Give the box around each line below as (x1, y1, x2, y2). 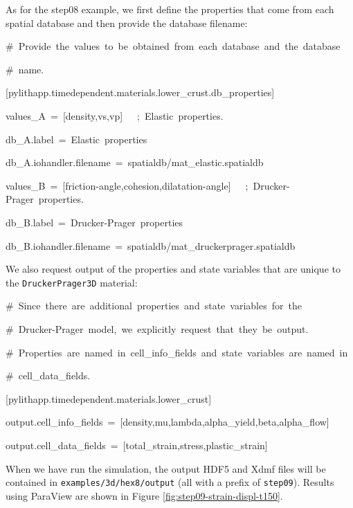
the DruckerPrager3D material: (6, 275, 138, 289)
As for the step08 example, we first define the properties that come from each (6, 2, 334, 16)
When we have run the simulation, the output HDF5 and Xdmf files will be (6, 461, 326, 475)
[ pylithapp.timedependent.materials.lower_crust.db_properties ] (6, 85, 275, 100)
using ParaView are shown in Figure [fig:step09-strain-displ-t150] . (6, 488, 283, 502)
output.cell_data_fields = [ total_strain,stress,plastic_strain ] (6, 437, 268, 452)
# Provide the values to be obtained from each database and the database (6, 39, 341, 53)
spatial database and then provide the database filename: (6, 15, 248, 30)
